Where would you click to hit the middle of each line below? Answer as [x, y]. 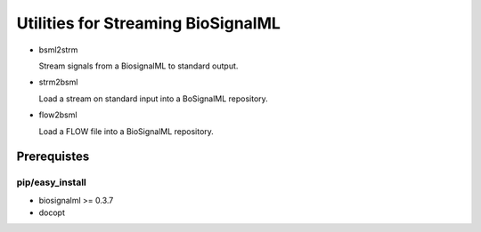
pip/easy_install [51, 182]
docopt [52, 212]
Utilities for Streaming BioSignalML [148, 23]
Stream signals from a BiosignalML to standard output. [139, 66]
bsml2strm [58, 50]
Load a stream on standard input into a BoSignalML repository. [154, 99]
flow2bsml [58, 115]
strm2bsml [58, 82]
